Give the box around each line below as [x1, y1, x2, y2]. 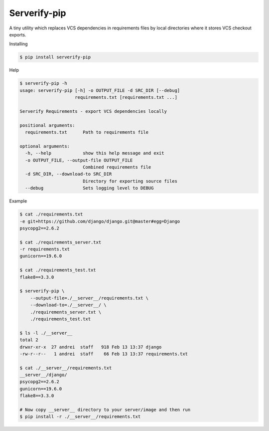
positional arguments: [19, 122, 75, 128]
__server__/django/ [19, 372, 67, 378]
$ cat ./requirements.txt [19, 212, 83, 217]
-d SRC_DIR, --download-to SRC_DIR [25, 171, 112, 177]
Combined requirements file [82, 164, 151, 170]
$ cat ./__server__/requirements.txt [19, 365, 112, 371]
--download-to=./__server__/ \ [30, 302, 107, 308]
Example [9, 198, 27, 204]
